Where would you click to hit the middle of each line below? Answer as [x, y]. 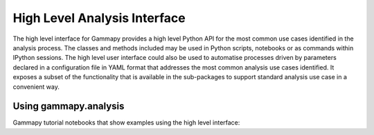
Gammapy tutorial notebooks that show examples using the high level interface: [126, 123]
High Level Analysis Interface [99, 18]
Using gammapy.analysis [69, 106]
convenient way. [36, 87]
